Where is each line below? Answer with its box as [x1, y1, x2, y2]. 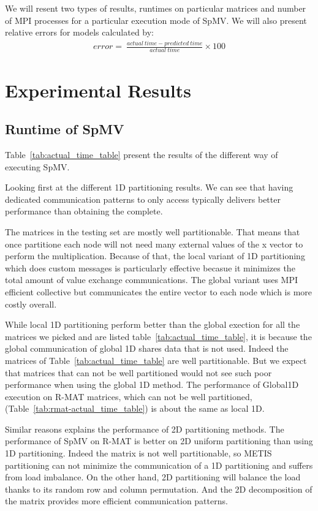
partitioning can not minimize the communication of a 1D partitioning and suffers [5, 458, 313, 471]
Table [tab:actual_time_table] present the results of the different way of [5, 148, 278, 161]
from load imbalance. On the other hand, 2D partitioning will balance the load [5, 471, 301, 483]
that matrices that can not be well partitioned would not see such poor [5, 366, 272, 379]
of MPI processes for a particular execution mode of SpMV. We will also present [5, 13, 307, 26]
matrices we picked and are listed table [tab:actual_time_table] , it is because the [5, 330, 312, 343]
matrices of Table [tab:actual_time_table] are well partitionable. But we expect [5, 354, 307, 366]
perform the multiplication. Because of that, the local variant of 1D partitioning [5, 249, 305, 262]
